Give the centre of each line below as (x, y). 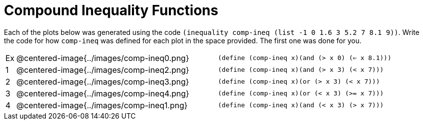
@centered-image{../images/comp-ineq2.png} (103, 70)
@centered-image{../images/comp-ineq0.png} (103, 58)
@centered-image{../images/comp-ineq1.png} (102, 105)
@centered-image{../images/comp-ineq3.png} (103, 81)
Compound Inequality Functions (111, 10)
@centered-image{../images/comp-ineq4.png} (103, 93)
